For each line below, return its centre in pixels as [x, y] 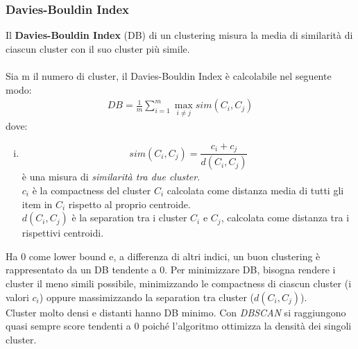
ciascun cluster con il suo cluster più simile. [98, 48]
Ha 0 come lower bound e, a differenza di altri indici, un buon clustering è [163, 256]
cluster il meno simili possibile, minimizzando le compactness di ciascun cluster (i [179, 283]
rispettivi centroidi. [63, 233]
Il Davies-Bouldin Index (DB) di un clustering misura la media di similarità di [179, 35]
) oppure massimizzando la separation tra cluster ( [147, 297]
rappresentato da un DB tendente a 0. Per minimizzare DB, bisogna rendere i [171, 270]
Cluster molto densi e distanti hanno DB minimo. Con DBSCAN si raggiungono [176, 312]
